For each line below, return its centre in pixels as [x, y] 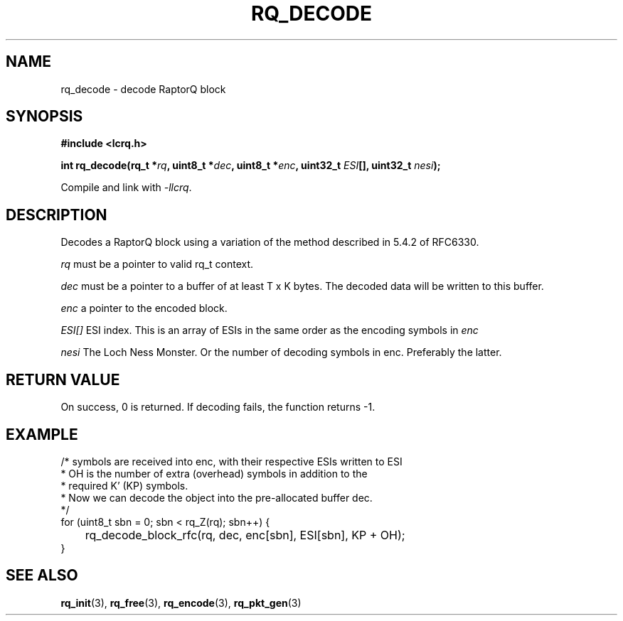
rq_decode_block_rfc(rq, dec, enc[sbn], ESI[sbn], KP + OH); [245, 535]
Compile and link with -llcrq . [126, 188]
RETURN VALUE [63, 379]
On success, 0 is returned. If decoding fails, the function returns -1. [218, 407]
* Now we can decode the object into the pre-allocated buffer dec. [217, 497]
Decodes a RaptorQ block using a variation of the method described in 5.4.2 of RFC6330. [270, 242]
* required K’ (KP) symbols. [124, 485]
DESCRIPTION [57, 215]
